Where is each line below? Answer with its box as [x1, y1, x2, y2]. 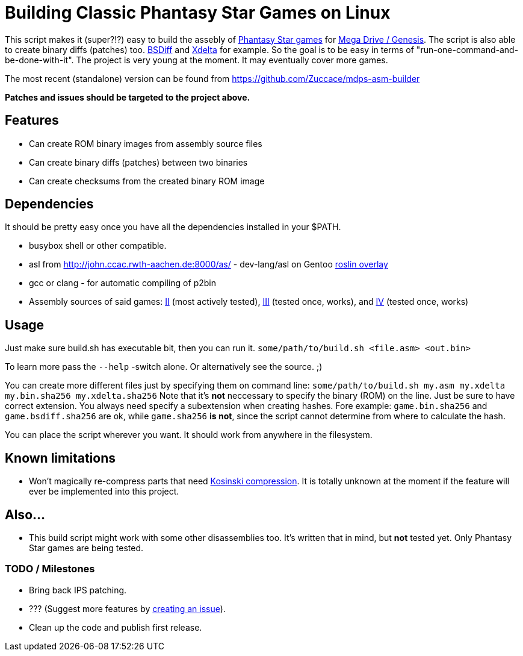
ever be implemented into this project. [29, 486, 179, 497]
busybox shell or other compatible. [29, 240, 167, 251]
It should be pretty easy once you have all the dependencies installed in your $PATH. [5, 222, 341, 233]
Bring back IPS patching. [29, 584, 127, 595]
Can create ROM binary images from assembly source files [29, 138, 262, 149]
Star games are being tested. [29, 542, 144, 553]
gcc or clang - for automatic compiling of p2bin [29, 278, 216, 289]
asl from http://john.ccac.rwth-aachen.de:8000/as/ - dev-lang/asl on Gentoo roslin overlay [29, 259, 388, 270]
